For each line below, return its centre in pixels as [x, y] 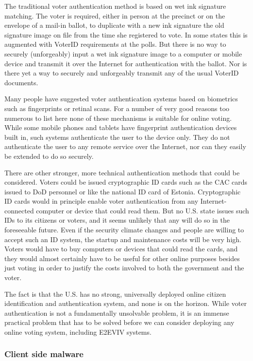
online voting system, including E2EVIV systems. [78, 332]
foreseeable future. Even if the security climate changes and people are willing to [124, 230]
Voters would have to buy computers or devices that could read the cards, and [121, 249]
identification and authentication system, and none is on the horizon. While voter [126, 303]
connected [19, 210]
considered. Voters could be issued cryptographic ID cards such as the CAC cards [126, 182]
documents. [21, 82]
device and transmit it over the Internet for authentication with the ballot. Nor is [126, 63]
